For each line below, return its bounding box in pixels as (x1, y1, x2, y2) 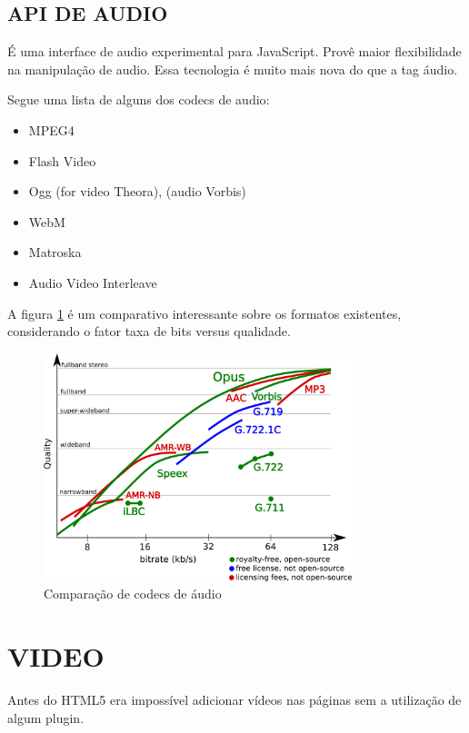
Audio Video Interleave (28, 272, 157, 292)
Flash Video (28, 151, 96, 170)
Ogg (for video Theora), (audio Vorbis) (28, 182, 246, 201)
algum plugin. (7, 708, 85, 727)
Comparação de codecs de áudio (44, 584, 222, 603)
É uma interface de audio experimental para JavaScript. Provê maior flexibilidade (7, 42, 462, 61)
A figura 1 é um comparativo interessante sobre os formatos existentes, (7, 303, 402, 322)
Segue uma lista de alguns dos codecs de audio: (7, 90, 270, 109)
